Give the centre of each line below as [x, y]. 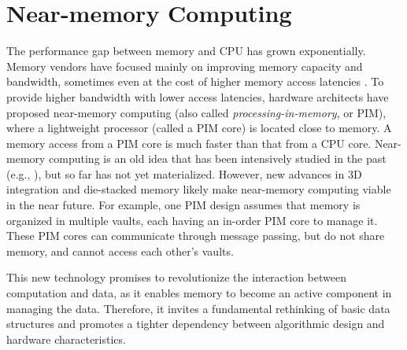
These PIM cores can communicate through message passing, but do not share [196, 236]
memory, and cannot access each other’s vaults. [120, 251]
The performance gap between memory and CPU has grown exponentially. [186, 51]
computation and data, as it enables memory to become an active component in [199, 293]
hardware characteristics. [66, 339]
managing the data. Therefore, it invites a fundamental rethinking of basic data [198, 308]
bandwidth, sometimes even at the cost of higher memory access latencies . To [195, 81]
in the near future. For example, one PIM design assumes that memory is [183, 205]
